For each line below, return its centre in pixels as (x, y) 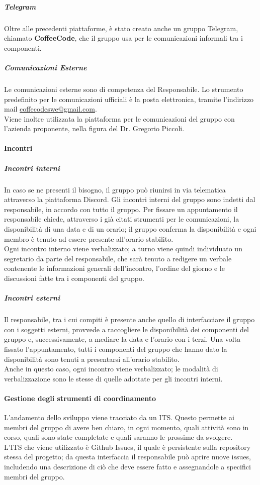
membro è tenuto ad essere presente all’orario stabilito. (89, 238)
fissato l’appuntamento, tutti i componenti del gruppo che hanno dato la (116, 349)
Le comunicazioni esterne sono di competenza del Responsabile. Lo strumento (124, 89)
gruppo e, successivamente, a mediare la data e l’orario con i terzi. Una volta (122, 339)
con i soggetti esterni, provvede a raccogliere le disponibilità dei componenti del (126, 329)
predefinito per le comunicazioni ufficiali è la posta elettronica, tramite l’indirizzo (129, 99)
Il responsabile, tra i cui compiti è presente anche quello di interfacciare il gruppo (129, 319)
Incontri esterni (32, 298)
